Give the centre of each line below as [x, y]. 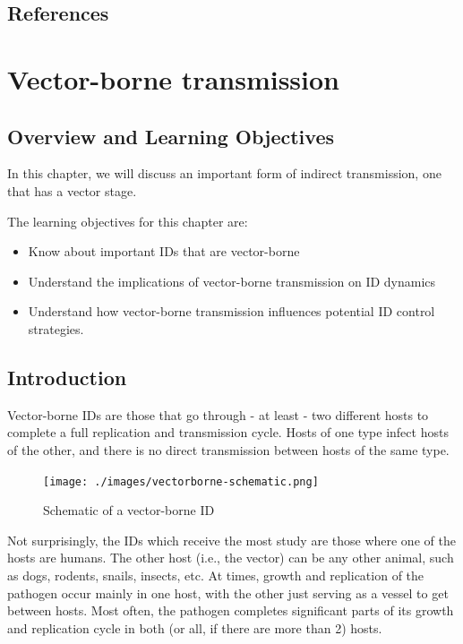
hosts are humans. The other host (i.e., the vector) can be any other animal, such [231, 558]
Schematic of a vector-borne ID [129, 510]
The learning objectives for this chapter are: [128, 221]
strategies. [56, 328]
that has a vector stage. [72, 190]
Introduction [67, 377]
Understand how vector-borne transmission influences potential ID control [231, 311]
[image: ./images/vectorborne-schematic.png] [181, 481]
